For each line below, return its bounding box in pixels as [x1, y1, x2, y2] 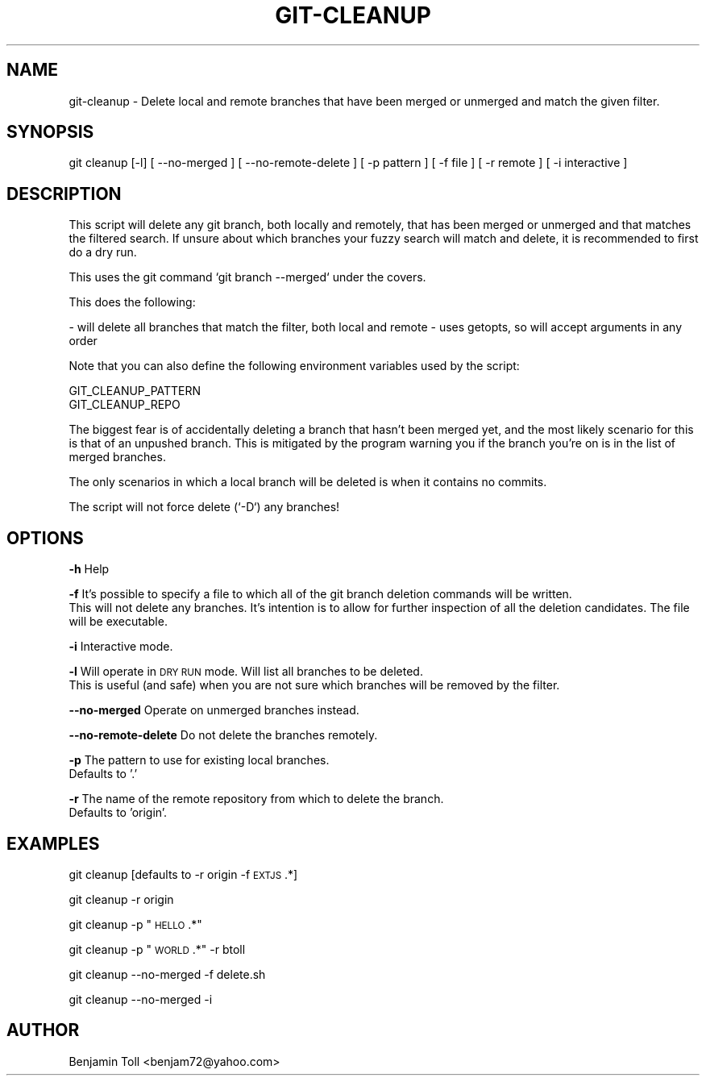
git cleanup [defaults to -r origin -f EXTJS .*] [69, 867, 298, 881]
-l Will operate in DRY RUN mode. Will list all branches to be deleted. [69, 664, 423, 679]
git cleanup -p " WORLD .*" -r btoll [69, 942, 246, 956]
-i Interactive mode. [69, 639, 173, 654]
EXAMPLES [6, 833, 100, 854]
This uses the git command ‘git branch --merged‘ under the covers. [69, 270, 426, 285]
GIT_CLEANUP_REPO [69, 397, 181, 412]
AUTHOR [6, 1020, 80, 1041]
